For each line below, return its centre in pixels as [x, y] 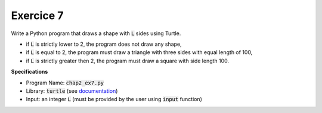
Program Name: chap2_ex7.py [65, 83]
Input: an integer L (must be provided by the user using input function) [114, 99]
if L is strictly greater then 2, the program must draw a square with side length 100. [128, 61]
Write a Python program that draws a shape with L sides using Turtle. [96, 33]
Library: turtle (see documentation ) [72, 91]
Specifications [30, 72]
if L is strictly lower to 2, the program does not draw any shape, [104, 44]
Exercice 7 [37, 15]
